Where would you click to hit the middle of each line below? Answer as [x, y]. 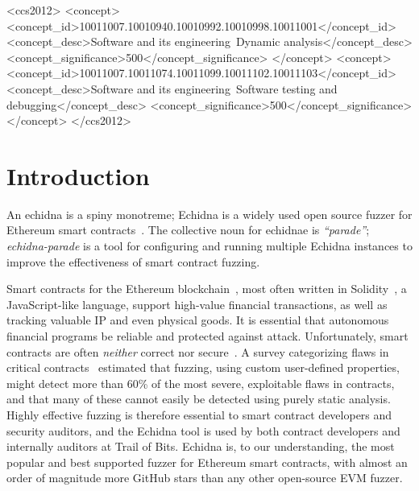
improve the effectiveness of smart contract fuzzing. [133, 261]
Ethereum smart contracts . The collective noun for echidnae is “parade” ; [188, 230]
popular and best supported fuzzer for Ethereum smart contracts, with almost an [207, 462]
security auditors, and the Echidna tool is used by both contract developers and [203, 430]
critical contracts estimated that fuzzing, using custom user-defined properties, [203, 367]
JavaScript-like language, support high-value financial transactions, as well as [197, 304]
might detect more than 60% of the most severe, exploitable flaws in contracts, [201, 383]
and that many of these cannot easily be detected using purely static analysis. [199, 399]
